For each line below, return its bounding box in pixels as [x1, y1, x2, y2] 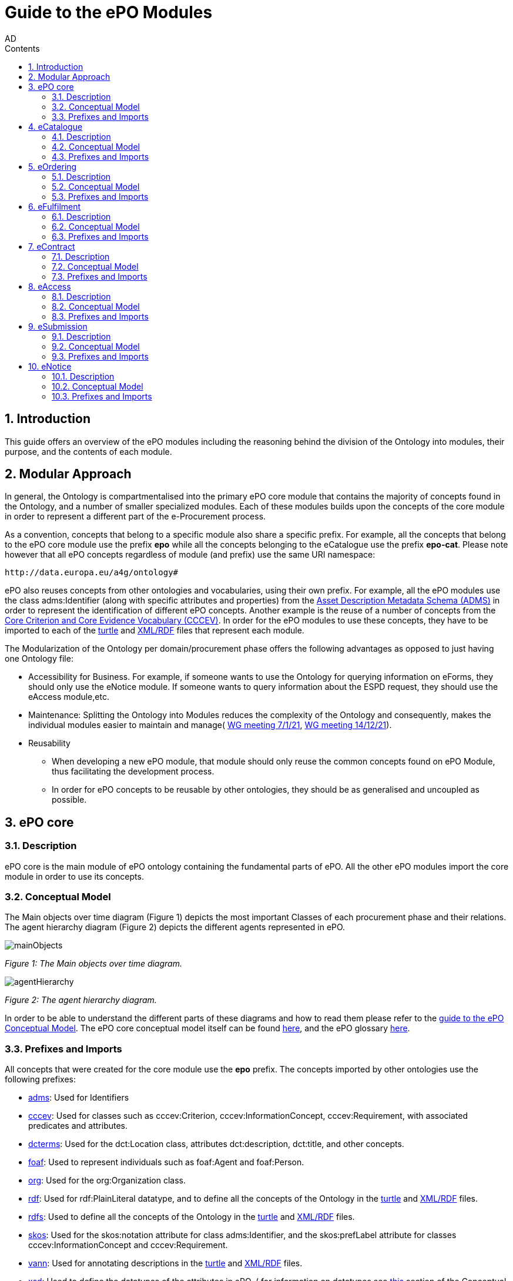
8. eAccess [28, 281, 71, 291]
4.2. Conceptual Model [52, 141, 140, 152]
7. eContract [28, 241, 75, 251]
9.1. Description [52, 331, 111, 341]
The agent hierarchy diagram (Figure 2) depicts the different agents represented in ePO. [5, 922, 346, 933]
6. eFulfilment [28, 201, 81, 212]
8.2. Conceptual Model [52, 301, 140, 311]
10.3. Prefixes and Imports [52, 391, 152, 401]
